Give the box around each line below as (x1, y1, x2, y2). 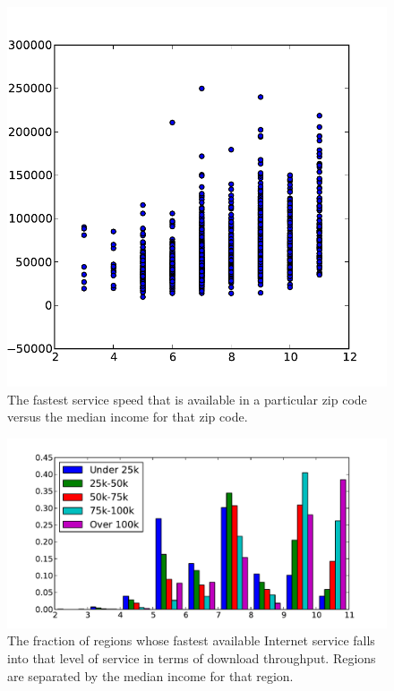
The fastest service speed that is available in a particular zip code (7, 389, 367, 408)
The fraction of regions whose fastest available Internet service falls (7, 631, 375, 650)
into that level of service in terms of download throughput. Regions (7, 648, 376, 667)
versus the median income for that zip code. (7, 407, 248, 426)
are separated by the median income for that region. (7, 666, 294, 685)
